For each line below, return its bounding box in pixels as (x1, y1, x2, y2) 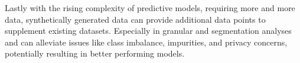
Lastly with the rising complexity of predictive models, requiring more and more (5, 2, 295, 13)
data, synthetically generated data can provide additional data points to (5, 13, 266, 25)
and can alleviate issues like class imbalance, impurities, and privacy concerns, (5, 36, 288, 48)
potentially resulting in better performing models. (5, 47, 185, 60)
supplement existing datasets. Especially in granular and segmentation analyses (5, 24, 292, 37)
